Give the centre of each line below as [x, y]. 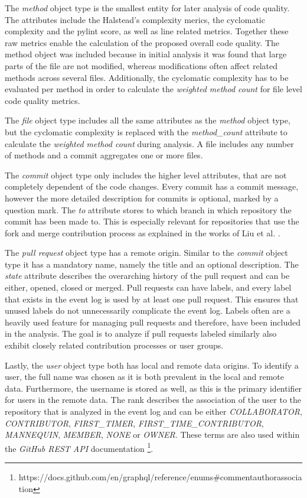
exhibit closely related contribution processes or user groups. [114, 345]
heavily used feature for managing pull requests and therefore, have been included [153, 322]
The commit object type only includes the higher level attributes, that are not [146, 175]
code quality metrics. [43, 100]
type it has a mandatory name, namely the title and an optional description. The [152, 264]
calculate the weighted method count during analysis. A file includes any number [149, 143]
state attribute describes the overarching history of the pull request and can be [147, 276]
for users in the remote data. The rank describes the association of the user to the [153, 400]
